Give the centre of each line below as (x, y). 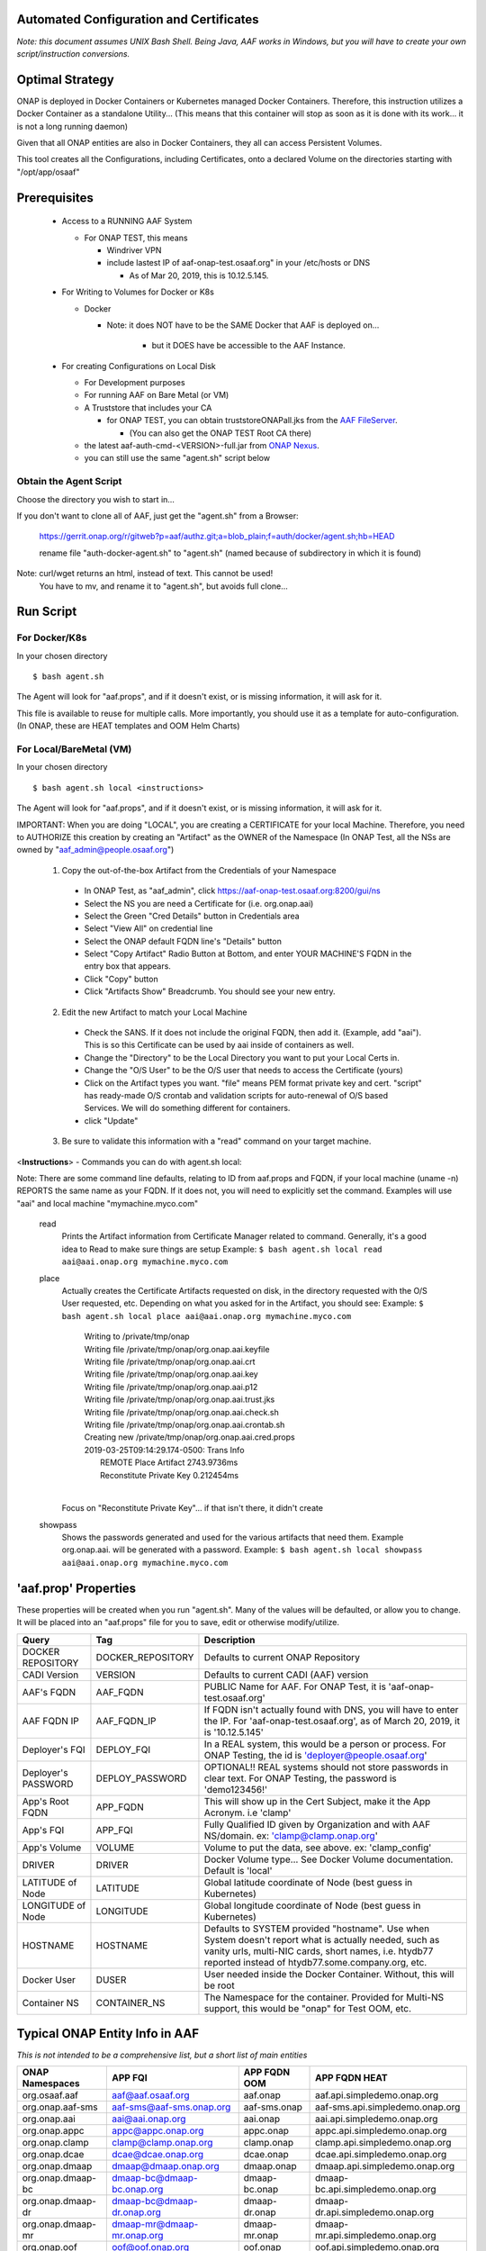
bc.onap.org (137, 2190)
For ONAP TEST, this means (136, 238)
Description (229, 1640)
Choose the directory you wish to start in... (96, 499)
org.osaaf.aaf (50, 2095)
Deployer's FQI (54, 1749)
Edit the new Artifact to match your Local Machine (154, 1012)
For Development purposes (135, 383)
